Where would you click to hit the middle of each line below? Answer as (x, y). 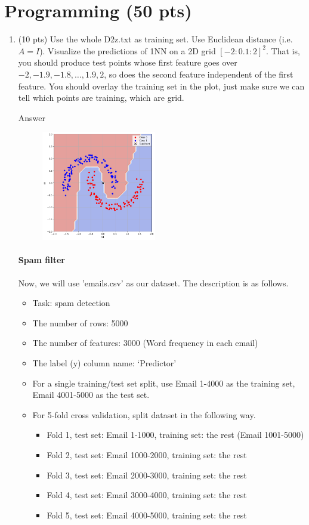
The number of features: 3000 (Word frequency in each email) (145, 343)
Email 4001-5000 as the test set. (91, 395)
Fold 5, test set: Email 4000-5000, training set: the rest (147, 515)
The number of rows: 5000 (80, 322)
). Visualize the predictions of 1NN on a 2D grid (128, 50)
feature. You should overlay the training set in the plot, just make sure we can (161, 86)
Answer (32, 117)
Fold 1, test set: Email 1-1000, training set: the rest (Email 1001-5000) (175, 435)
